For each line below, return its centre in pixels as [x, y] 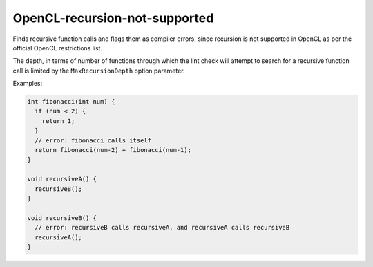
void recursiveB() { [62, 218]
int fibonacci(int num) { [71, 102]
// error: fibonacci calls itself [93, 140]
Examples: [28, 84]
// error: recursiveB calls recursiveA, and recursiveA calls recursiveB [162, 228]
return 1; [58, 121]
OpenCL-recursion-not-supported [113, 18]
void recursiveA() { [62, 179]
